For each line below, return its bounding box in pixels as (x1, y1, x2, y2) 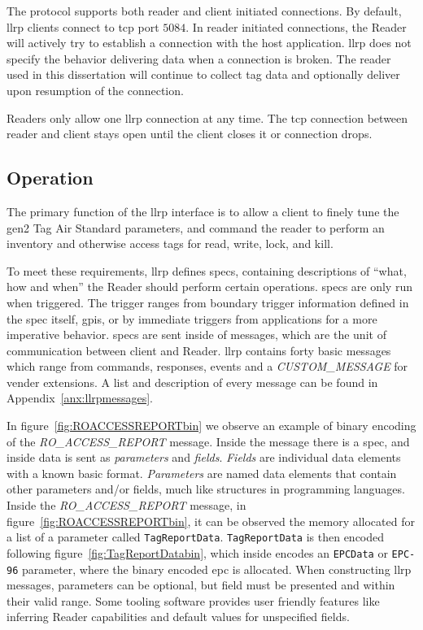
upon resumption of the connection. (7, 81, 184, 98)
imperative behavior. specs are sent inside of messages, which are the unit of (7, 326, 386, 343)
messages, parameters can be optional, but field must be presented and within (7, 576, 395, 593)
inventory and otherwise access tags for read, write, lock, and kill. (7, 235, 334, 252)
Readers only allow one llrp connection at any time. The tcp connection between (7, 109, 408, 126)
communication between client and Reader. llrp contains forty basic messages (7, 341, 391, 358)
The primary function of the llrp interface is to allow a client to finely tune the (7, 202, 399, 219)
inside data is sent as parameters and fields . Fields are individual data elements (7, 449, 401, 466)
